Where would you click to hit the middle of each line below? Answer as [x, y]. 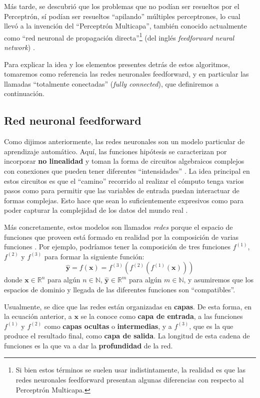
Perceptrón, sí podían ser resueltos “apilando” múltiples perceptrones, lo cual [122, 16]
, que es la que [211, 326]
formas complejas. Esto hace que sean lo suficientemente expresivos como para [124, 200]
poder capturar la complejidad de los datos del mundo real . [96, 210]
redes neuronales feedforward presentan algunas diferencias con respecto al [130, 380]
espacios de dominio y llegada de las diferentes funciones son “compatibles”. [120, 289]
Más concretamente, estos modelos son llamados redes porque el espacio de [118, 227]
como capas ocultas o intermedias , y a [108, 326]
